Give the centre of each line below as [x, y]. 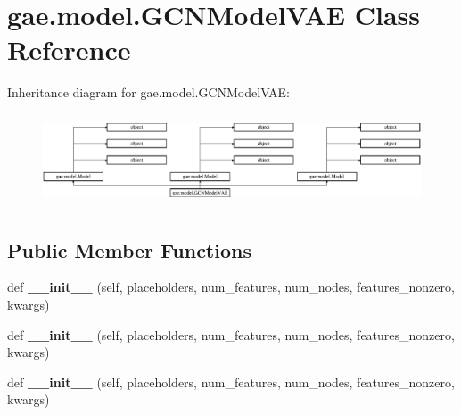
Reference [69, 50]
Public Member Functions [129, 249]
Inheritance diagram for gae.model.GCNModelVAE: [149, 92]
